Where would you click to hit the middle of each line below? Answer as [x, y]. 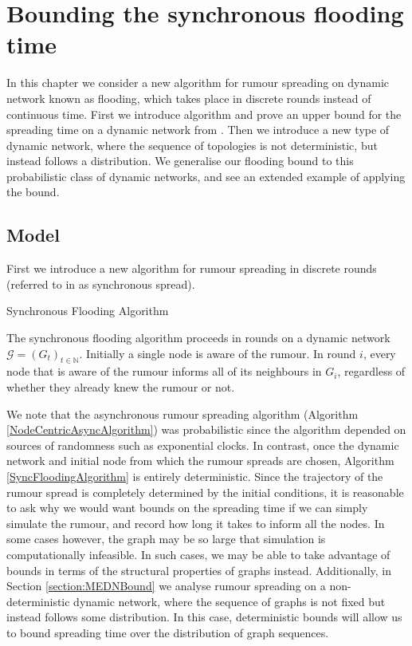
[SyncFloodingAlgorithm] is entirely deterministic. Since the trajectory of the [195, 476]
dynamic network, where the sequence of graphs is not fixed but [230, 601]
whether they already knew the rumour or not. [121, 387]
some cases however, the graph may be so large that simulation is [166, 539]
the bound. [33, 192]
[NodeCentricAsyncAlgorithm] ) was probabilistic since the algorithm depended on [206, 429]
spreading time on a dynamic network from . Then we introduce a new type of [198, 130]
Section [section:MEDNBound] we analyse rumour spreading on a [166, 586]
